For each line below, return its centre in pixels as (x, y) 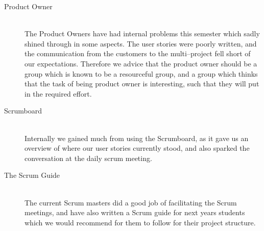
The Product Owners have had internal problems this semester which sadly (142, 33)
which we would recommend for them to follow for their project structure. (140, 222)
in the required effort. (58, 93)
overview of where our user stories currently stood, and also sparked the (137, 148)
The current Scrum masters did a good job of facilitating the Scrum (131, 202)
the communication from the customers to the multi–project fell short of (138, 53)
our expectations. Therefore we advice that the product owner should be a (141, 63)
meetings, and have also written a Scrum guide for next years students (135, 212)
